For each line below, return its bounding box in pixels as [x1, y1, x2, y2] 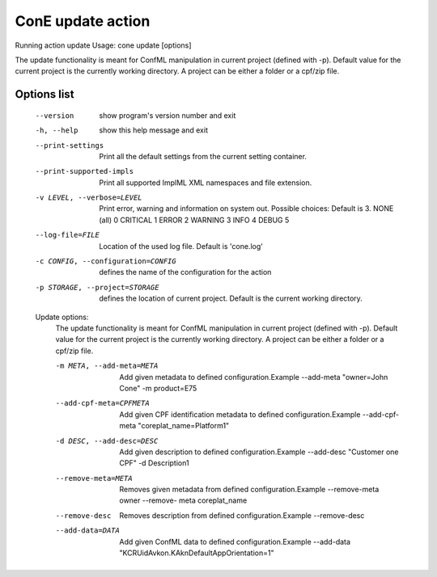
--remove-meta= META [55, 474, 133, 482]
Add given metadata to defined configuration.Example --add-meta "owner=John [119, 372, 388, 381]
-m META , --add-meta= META [55, 361, 159, 371]
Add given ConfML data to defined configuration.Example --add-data [119, 537, 351, 546]
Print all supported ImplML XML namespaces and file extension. [99, 178, 312, 187]
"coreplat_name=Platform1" [138, 421, 230, 431]
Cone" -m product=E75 [119, 383, 197, 393]
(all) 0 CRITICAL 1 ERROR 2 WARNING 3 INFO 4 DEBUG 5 [99, 215, 290, 225]
